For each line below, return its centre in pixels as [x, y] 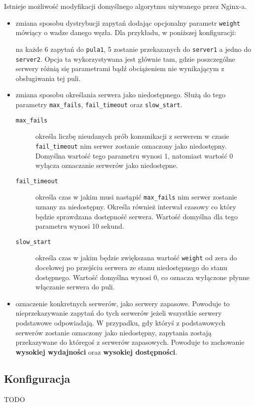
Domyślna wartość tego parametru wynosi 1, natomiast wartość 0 [134, 155]
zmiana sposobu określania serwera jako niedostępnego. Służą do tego [120, 95]
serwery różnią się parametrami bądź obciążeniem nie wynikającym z [120, 68]
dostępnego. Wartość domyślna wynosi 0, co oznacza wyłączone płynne [142, 277]
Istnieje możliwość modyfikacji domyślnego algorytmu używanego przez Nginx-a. [126, 6]
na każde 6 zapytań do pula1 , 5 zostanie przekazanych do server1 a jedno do [133, 49]
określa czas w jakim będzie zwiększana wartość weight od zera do [136, 258]
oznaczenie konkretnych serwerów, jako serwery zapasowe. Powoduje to [123, 303]
